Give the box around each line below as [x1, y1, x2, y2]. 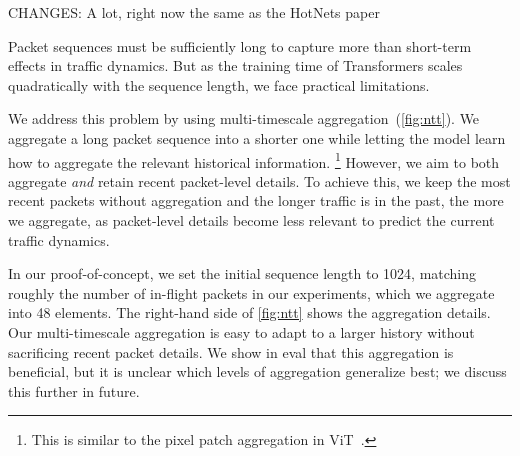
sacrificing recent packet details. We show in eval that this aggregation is [8, 341, 454, 362]
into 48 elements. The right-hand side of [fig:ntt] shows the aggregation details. [8, 302, 491, 323]
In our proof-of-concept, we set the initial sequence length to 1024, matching [8, 263, 477, 284]
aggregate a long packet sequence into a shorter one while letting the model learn [8, 127, 506, 148]
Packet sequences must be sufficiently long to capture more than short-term [8, 35, 472, 56]
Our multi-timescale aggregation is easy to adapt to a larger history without [8, 321, 475, 342]
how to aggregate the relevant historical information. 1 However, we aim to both [8, 148, 500, 172]
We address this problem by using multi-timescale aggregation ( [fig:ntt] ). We [8, 108, 480, 129]
